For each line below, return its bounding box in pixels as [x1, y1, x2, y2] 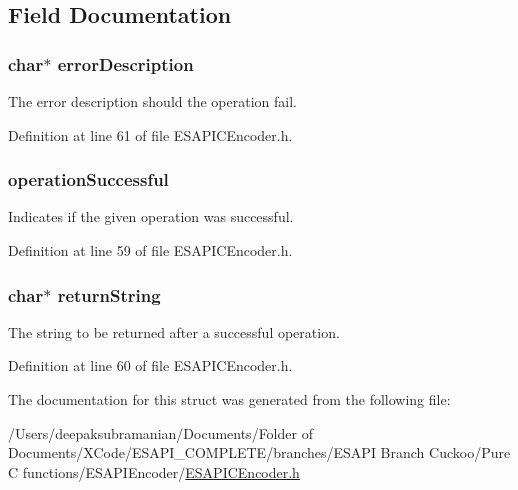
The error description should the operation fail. [8, 91, 297, 111]
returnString [57, 282, 161, 307]
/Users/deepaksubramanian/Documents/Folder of [8, 422, 313, 443]
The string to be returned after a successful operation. [8, 321, 340, 342]
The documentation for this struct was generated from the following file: [8, 389, 451, 409]
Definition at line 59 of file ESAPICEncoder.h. [8, 240, 293, 260]
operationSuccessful [8, 167, 169, 192]
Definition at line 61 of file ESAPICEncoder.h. [8, 124, 293, 145]
